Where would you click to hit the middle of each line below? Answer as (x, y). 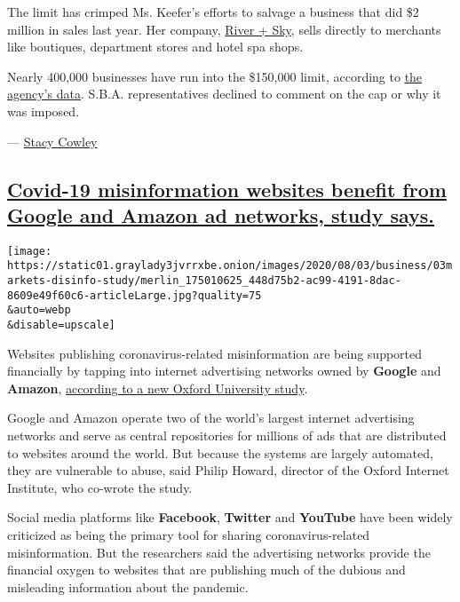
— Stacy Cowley (52, 141)
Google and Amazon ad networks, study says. (221, 214)
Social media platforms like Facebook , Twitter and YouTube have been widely (230, 517)
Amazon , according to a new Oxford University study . (158, 388)
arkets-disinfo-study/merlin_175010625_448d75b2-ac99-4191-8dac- (204, 281)
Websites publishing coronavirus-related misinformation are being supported (215, 353)
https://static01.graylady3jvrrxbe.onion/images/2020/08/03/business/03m (230, 266)
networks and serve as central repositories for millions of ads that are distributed (227, 436)
